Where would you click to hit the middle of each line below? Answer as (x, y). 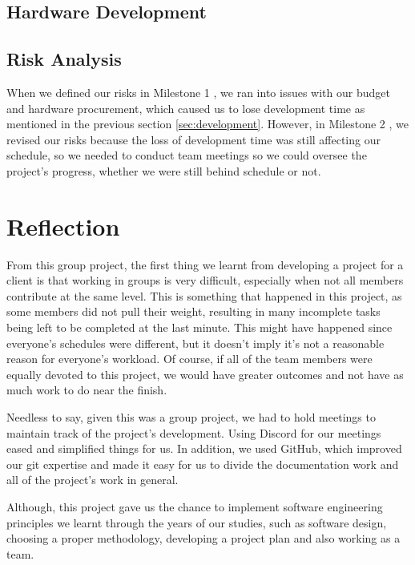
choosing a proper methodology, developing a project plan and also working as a (203, 538)
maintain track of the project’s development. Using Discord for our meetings (194, 432)
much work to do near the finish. (87, 390)
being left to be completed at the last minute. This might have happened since (199, 327)
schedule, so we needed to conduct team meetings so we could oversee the (187, 155)
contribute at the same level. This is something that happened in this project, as (204, 295)
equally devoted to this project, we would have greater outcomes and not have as (205, 374)
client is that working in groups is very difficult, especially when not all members (205, 280)
